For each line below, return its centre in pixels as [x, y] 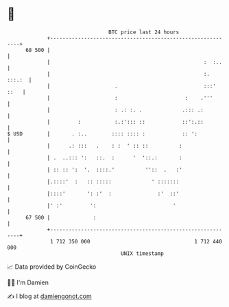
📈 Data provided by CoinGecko [52, 267]
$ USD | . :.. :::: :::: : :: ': [102, 134]
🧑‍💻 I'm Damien [28, 282]
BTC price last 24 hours [144, 32]
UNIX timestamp [142, 253]
